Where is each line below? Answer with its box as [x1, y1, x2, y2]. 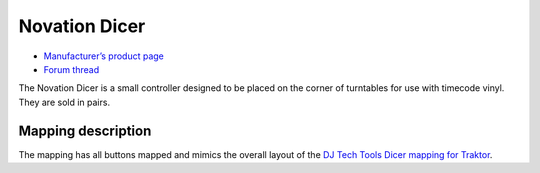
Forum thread [43, 63, 100, 75]
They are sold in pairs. [18, 96, 110, 108]
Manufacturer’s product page [43, 50, 165, 62]
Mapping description [18, 122, 152, 139]
